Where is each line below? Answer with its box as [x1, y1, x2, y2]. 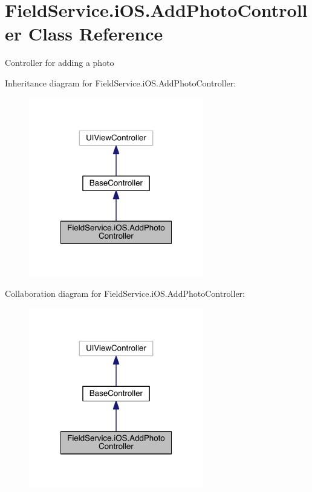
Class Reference [28, 21, 163, 46]
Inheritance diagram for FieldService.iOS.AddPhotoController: [5, 76, 236, 89]
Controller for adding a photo [5, 56, 114, 69]
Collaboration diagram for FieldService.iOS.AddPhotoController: [5, 287, 245, 300]
